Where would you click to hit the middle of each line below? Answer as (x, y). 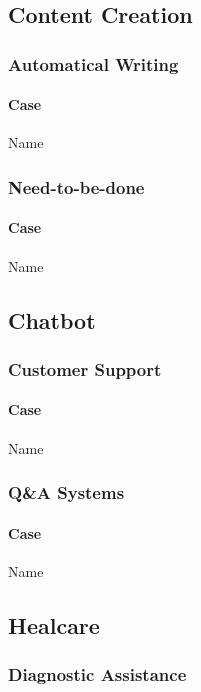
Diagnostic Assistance (97, 674)
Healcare (54, 624)
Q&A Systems (66, 492)
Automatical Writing (93, 63)
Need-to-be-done (76, 186)
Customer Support (85, 368)
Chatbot (52, 319)
